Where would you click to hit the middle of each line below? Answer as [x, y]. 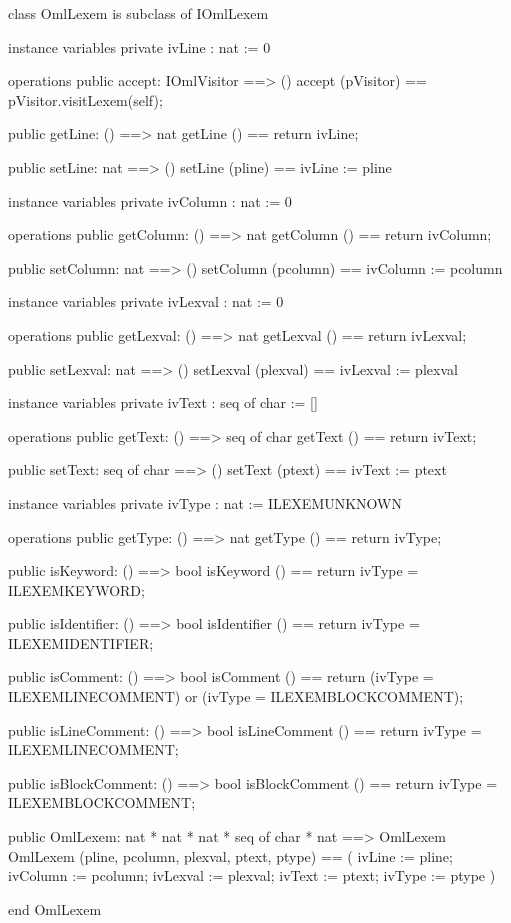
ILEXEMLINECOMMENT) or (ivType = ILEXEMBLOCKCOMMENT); [236, 696]
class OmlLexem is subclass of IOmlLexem [138, 13]
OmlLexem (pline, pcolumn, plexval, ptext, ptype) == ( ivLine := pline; [230, 855]
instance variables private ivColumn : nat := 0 [150, 200]
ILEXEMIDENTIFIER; [81, 642]
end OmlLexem [55, 908]
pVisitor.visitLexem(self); [85, 99]
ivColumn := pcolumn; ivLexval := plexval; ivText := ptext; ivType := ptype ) [252, 875]
